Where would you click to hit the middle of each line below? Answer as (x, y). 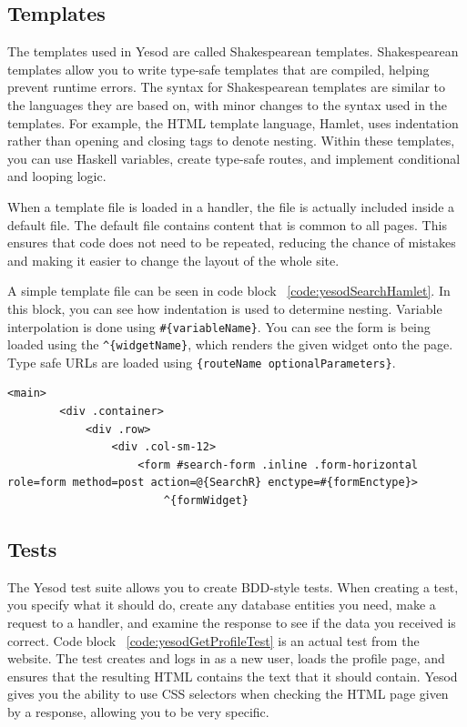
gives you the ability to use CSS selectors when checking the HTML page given (228, 694)
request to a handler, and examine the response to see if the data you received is (232, 623)
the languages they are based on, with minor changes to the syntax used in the (228, 104)
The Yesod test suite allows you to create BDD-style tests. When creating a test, (233, 586)
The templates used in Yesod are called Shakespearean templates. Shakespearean (233, 51)
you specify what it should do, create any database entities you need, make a (222, 605)
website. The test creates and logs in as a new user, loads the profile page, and (226, 658)
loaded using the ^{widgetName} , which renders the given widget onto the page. (230, 344)
